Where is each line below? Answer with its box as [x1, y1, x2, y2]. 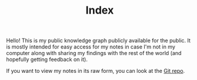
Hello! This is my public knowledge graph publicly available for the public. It [6, 37, 191, 44]
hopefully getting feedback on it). [6, 56, 88, 63]
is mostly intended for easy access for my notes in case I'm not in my [6, 43, 176, 50]
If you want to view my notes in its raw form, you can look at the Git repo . [6, 68, 185, 75]
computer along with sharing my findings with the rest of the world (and [6, 50, 182, 57]
